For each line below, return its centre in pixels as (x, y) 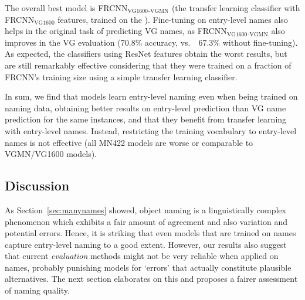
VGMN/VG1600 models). (51, 154)
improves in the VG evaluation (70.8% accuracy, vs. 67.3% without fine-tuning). (151, 42)
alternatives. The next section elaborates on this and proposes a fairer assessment (151, 279)
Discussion (37, 185)
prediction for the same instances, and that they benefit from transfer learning (146, 119)
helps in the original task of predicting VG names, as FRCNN (116, 31)
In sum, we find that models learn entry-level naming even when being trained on (151, 96)
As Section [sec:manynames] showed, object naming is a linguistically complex (145, 209)
